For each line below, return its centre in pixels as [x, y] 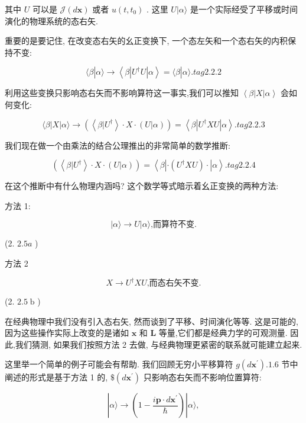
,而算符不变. [174, 225]
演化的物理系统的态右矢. [51, 20]
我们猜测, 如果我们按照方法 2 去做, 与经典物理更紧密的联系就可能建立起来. [159, 344]
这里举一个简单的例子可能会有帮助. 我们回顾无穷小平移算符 [119, 364]
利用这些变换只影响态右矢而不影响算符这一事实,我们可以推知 [122, 93]
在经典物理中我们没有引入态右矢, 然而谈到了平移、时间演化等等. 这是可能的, [152, 321]
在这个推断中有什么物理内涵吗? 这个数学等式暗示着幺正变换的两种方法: [142, 186]
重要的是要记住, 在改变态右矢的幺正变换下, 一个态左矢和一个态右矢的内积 [147, 41]
